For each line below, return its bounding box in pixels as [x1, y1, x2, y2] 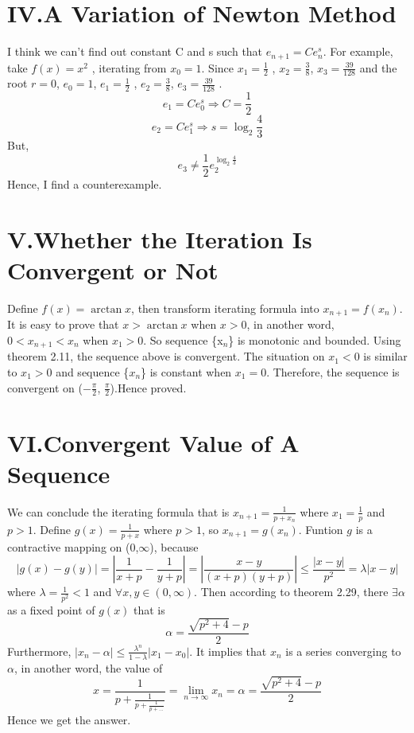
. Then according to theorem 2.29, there [194, 583, 389, 600]
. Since [201, 59, 234, 76]
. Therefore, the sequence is [266, 364, 400, 380]
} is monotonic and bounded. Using [228, 331, 401, 348]
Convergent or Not [7, 253, 219, 286]
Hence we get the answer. [7, 711, 131, 727]
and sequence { [56, 364, 130, 380]
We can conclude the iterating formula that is [7, 503, 230, 520]
